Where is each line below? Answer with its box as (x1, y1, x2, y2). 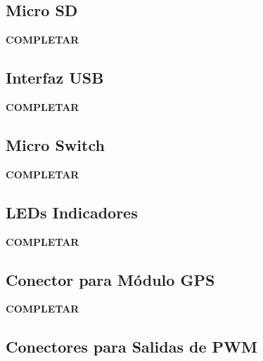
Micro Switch (6, 133, 105, 155)
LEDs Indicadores (6, 201, 138, 223)
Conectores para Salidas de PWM (6, 336, 257, 357)
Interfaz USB (6, 67, 104, 88)
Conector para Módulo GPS (6, 268, 215, 290)
